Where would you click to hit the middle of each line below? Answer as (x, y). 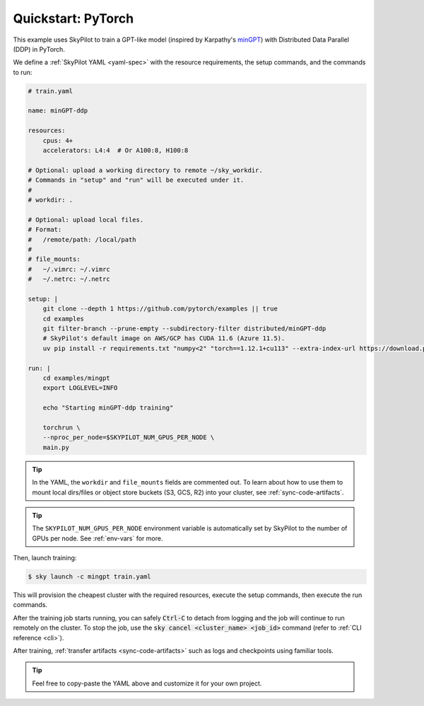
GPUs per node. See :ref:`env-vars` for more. (98, 538)
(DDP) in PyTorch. (39, 49)
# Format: (45, 230)
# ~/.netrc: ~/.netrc (69, 279)
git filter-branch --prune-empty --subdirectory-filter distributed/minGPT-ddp (184, 329)
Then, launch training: (45, 558)
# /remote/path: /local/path (82, 239)
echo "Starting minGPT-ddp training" (108, 408)
